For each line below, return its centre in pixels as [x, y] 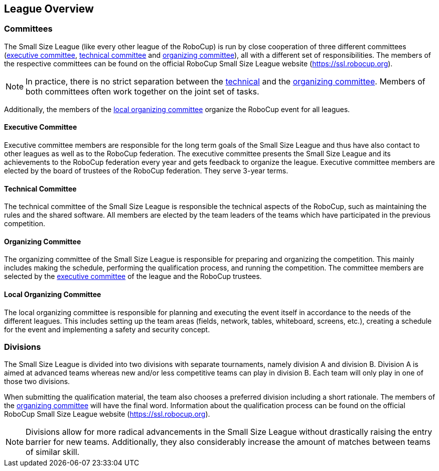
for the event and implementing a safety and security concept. [107, 329]
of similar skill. [53, 452]
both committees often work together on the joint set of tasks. [142, 91]
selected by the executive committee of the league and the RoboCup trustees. [133, 276]
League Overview [49, 9]
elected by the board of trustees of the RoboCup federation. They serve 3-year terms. [146, 171]
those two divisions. [37, 382]
